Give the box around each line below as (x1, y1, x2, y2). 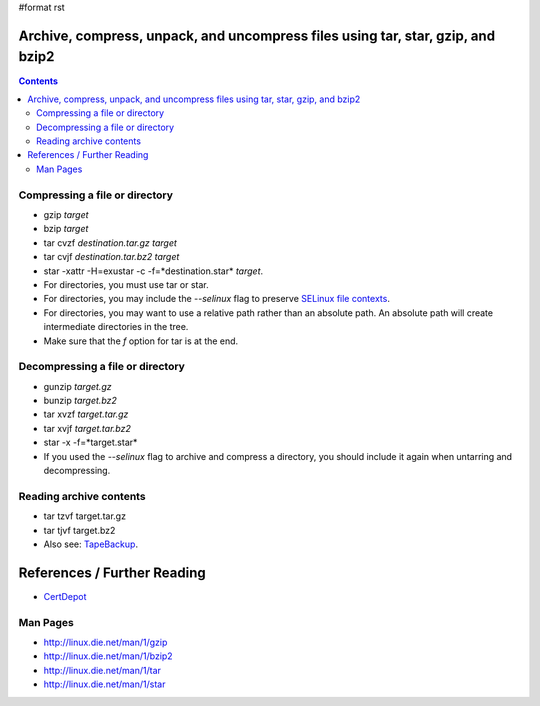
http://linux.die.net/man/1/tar (43, 664, 162, 676)
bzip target (43, 223, 89, 235)
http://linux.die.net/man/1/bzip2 (43, 650, 174, 662)
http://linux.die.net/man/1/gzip (43, 636, 168, 648)
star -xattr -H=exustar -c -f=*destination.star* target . (43, 265, 264, 277)
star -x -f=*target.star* (43, 436, 138, 449)
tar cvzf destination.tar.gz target (43, 236, 177, 249)
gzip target (43, 208, 89, 220)
